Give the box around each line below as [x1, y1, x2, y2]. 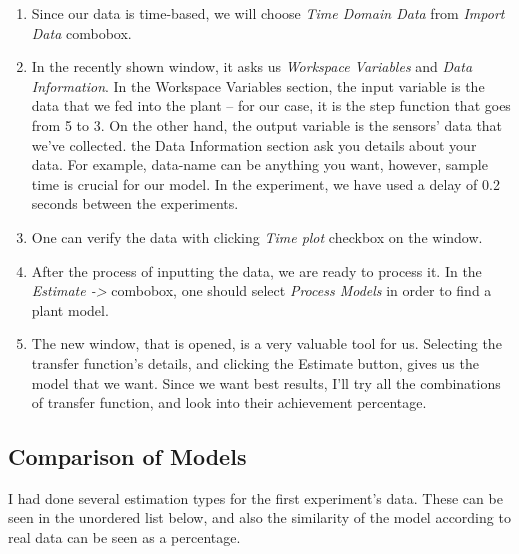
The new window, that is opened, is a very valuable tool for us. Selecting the [31, 333, 502, 354]
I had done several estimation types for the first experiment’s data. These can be [8, 487, 503, 508]
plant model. [31, 299, 109, 320]
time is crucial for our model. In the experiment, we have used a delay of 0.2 [31, 173, 500, 194]
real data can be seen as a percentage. [8, 527, 241, 548]
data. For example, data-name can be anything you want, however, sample [31, 154, 488, 175]
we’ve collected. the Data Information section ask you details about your [31, 134, 477, 155]
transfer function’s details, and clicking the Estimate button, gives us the [31, 352, 479, 373]
